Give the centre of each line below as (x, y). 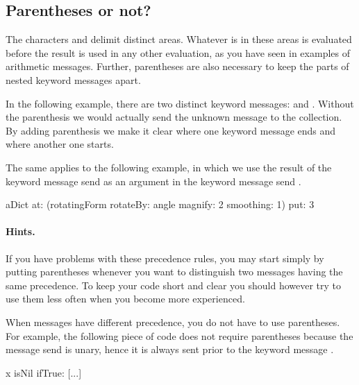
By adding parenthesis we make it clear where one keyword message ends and (171, 130)
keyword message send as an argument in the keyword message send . (153, 181)
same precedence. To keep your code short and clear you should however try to (174, 285)
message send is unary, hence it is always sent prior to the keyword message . (170, 349)
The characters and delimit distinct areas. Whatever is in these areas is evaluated (179, 39)
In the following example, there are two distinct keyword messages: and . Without (180, 103)
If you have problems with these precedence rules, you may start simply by (165, 258)
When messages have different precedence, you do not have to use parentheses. (173, 322)
